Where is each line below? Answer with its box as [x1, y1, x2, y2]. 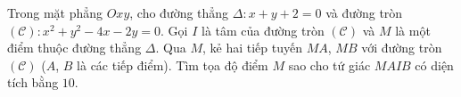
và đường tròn [325, 4, 403, 21]
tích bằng [7, 73, 59, 92]
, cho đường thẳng [129, 4, 229, 21]
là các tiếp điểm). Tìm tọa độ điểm [77, 55, 268, 74]
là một [395, 20, 431, 39]
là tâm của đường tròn [201, 20, 325, 39]
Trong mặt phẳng [7, 4, 103, 21]
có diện [415, 55, 454, 74]
